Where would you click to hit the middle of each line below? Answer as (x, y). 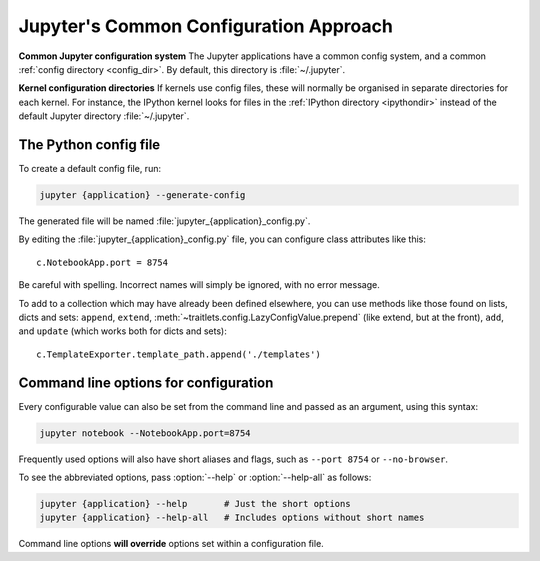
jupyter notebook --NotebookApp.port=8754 (145, 433)
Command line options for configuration (146, 382)
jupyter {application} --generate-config (142, 195)
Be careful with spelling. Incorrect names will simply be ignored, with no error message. (199, 285)
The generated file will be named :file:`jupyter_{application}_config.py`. (164, 221)
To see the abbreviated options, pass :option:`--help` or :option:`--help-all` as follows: (195, 477)
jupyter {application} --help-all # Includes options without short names (232, 518)
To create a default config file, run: (90, 169)
